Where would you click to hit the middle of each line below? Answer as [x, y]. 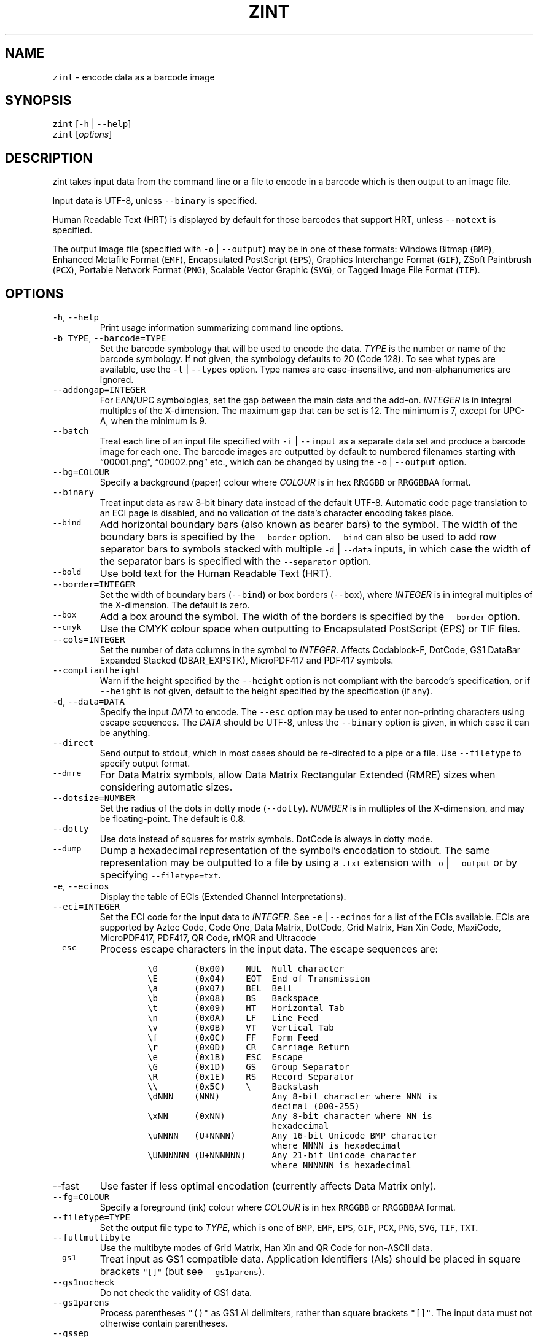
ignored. [117, 380]
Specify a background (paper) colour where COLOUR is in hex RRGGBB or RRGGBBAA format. [285, 482]
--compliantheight [96, 671]
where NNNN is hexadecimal [337, 1146]
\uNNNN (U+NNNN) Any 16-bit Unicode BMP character [293, 1136]
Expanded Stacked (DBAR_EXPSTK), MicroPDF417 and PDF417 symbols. [247, 661]
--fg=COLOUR [81, 1197]
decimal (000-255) [316, 1106]
